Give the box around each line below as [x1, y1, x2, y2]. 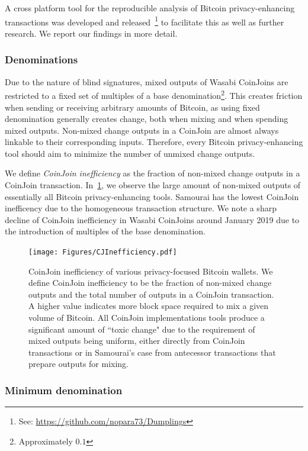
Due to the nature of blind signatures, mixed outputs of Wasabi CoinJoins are [5, 75, 288, 88]
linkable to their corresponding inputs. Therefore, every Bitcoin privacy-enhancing [5, 136, 303, 148]
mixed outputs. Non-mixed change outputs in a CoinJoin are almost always [5, 124, 279, 136]
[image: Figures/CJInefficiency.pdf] [28, 248, 177, 257]
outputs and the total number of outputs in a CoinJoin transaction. [28, 288, 274, 300]
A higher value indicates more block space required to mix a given [28, 299, 269, 312]
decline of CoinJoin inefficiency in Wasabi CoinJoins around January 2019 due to [5, 213, 300, 225]
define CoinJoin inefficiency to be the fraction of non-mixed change [28, 276, 272, 289]
